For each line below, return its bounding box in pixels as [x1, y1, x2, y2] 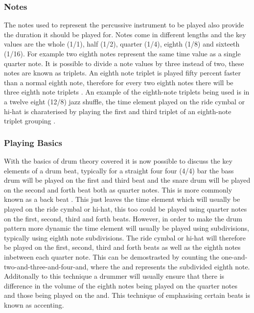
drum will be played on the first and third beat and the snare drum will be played [4, 175, 251, 185]
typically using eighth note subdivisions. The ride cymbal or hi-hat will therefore [4, 232, 246, 242]
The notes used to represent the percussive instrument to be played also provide [4, 20, 244, 30]
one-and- [221, 251, 248, 262]
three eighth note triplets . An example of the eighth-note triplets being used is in [4, 87, 250, 97]
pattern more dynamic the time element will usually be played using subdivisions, [4, 223, 249, 233]
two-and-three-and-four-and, [4, 261, 89, 271]
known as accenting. [4, 299, 64, 310]
